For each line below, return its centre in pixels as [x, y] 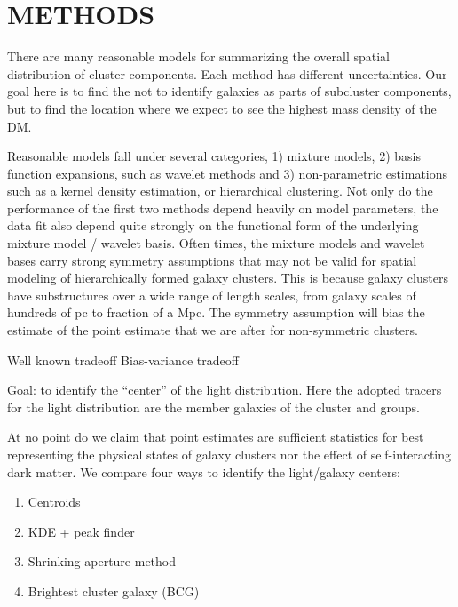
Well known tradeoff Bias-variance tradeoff [123, 359]
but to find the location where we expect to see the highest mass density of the [222, 108]
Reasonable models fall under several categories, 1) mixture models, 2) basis [214, 156]
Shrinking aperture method [102, 561]
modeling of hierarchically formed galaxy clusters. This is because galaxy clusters [228, 278]
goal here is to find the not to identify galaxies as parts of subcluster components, [229, 91]
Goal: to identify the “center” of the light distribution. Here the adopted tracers [225, 390]
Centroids [54, 502]
